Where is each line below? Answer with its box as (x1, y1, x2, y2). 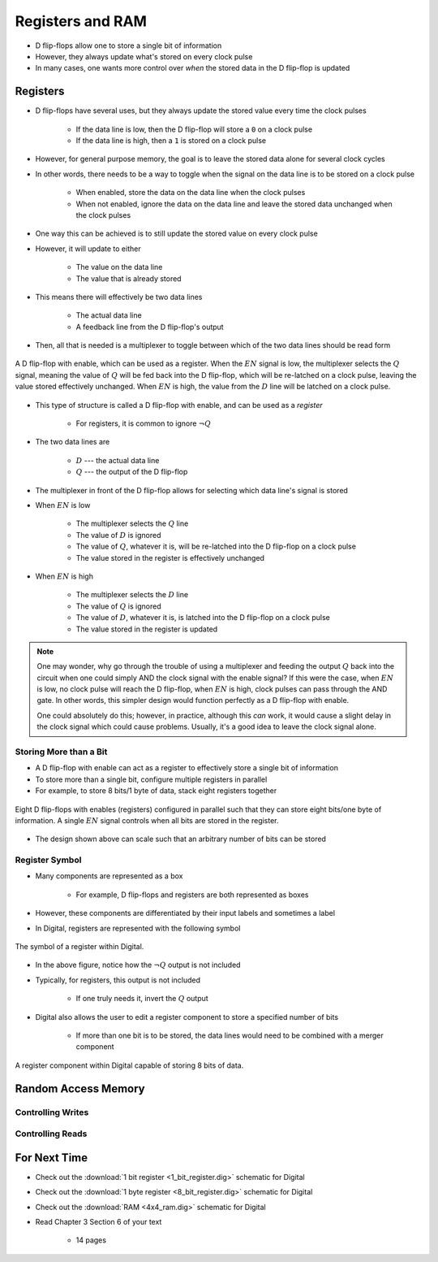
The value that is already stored (75, 273, 182, 284)
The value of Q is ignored (75, 601, 161, 611)
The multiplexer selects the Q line (75, 518, 189, 528)
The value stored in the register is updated (75, 624, 218, 634)
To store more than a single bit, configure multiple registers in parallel (35, 774, 268, 784)
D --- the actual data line (75, 455, 160, 465)
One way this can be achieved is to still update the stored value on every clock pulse (35, 228, 318, 239)
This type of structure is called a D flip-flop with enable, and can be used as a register (35, 400, 324, 410)
